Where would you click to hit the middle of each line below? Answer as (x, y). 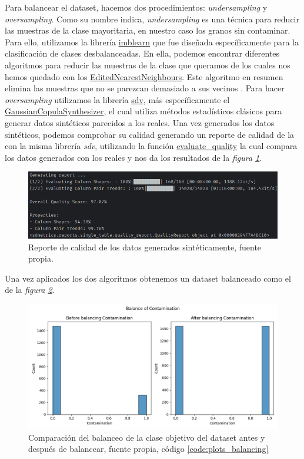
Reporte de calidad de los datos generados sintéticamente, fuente (145, 247)
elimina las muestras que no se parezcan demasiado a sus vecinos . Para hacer (145, 88)
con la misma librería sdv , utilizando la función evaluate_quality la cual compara (151, 146)
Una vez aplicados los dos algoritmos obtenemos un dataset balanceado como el (148, 278)
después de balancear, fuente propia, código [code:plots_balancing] (148, 449)
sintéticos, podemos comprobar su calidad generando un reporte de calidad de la (150, 134)
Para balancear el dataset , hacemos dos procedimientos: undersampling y (136, 7)
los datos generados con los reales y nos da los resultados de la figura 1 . (133, 157)
